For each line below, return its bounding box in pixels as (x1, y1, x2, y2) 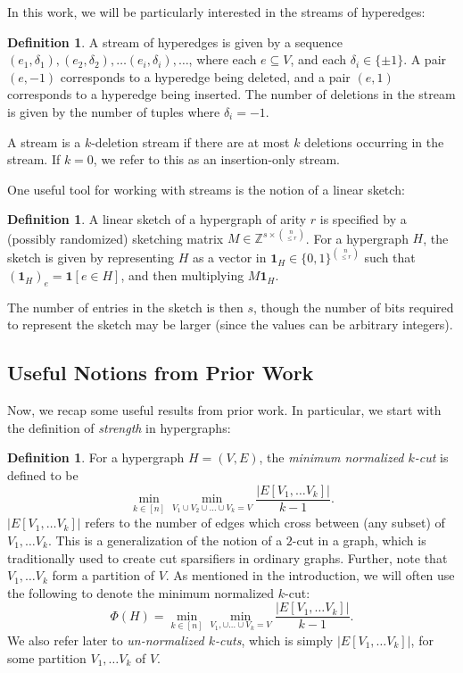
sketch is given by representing (7, 248, 174, 267)
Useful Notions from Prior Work (7, 359, 314, 386)
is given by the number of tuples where (7, 102, 220, 120)
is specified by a (319, 210, 407, 228)
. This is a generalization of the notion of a (47, 530, 283, 549)
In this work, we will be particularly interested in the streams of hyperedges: (7, 3, 426, 21)
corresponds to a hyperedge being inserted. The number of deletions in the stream (7, 85, 456, 104)
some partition (7, 648, 87, 667)
